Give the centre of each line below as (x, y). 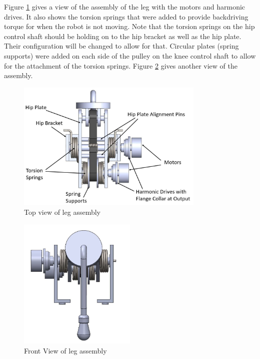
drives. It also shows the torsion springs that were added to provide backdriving (126, 16)
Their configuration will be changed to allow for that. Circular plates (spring (121, 46)
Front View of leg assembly (65, 350)
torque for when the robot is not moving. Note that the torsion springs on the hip (129, 26)
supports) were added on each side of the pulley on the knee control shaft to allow (130, 55)
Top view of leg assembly (62, 212)
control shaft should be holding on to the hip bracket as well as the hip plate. (123, 36)
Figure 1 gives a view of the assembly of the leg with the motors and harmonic (125, 7)
